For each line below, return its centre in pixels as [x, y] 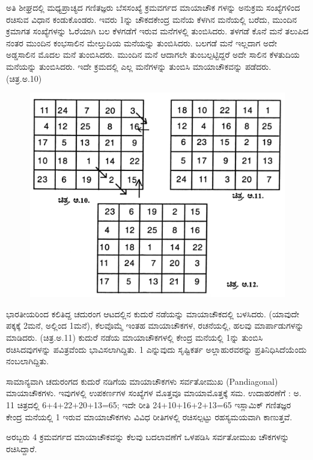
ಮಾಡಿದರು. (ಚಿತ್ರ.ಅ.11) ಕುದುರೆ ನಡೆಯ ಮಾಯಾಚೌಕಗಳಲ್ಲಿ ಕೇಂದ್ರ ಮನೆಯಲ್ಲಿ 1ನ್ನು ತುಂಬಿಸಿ [135, 337]
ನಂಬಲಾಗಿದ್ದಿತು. [28, 361]
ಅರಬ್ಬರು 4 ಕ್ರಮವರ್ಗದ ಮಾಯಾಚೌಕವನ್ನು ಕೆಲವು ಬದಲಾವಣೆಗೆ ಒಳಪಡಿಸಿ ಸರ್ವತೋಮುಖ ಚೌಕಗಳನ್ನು [148, 437]
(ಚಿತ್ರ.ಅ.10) [24, 78]
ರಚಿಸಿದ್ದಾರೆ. [22, 448]
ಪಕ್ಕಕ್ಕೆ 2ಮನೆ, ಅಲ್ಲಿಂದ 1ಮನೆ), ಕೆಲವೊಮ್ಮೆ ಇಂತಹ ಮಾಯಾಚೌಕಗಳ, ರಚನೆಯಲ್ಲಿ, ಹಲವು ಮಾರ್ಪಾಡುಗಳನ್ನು [155, 325]
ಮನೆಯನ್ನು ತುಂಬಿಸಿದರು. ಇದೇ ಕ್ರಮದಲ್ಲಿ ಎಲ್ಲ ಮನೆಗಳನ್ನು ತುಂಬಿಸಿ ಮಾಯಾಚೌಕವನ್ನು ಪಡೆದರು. [139, 66]
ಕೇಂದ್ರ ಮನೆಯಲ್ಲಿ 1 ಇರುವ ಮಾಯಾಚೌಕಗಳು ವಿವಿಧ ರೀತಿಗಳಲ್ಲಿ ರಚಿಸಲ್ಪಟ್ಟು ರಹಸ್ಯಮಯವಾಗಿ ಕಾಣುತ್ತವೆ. [149, 416]
